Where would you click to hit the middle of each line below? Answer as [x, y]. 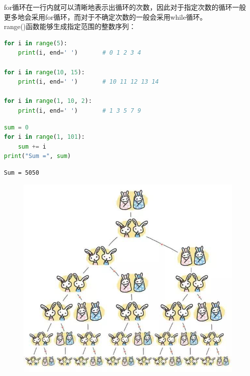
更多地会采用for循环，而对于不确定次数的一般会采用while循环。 [105, 16]
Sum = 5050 [22, 172]
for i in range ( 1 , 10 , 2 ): [48, 101]
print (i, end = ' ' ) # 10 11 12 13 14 [88, 82]
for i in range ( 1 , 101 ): [44, 137]
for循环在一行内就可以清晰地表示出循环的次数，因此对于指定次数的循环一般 [125, 7]
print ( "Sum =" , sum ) [38, 156]
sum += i [32, 146]
